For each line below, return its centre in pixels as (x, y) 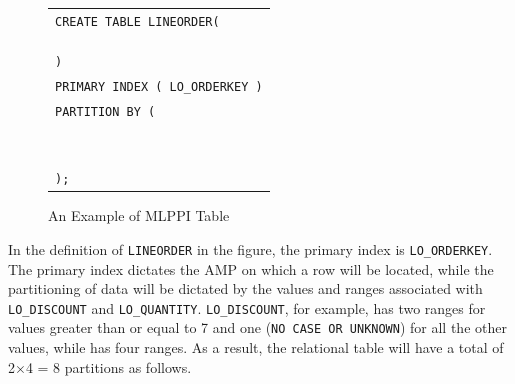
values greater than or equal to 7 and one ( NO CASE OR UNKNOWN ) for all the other (257, 327)
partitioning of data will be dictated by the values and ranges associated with (245, 288)
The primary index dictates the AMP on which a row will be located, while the (251, 268)
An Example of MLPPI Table (139, 215)
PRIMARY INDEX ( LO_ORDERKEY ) (159, 87)
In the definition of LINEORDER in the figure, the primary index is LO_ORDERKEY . (250, 248)
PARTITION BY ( (105, 112)
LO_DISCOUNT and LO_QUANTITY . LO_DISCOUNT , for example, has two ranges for (247, 307)
